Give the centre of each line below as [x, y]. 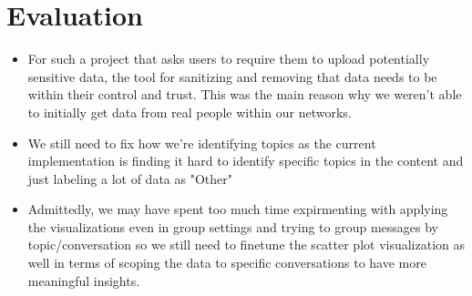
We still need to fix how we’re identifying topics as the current [202, 143]
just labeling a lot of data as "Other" [130, 178]
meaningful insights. [84, 280]
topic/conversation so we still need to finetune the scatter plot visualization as [246, 245]
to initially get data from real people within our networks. [190, 112]
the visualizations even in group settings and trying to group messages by [233, 226]
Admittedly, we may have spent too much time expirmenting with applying [238, 209]
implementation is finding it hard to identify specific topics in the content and [246, 161]
